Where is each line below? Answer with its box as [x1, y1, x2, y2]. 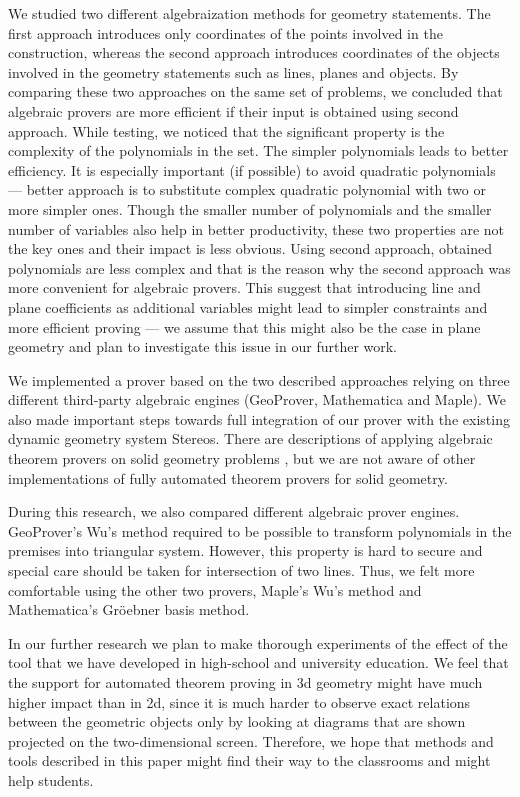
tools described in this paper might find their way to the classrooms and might [8, 750, 491, 771]
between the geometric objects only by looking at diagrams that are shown [8, 711, 466, 732]
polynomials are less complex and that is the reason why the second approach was [8, 257, 511, 278]
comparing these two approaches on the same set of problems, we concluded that [8, 81, 503, 102]
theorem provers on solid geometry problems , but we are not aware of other [8, 448, 476, 469]
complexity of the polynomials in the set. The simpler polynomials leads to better [8, 140, 509, 161]
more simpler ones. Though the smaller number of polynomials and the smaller [8, 198, 492, 219]
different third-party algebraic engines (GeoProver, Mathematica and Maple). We [8, 389, 507, 410]
